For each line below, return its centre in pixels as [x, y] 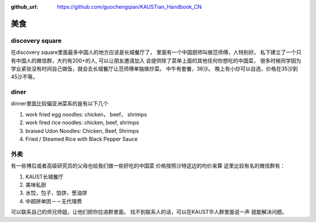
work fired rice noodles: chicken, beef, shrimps [82, 122]
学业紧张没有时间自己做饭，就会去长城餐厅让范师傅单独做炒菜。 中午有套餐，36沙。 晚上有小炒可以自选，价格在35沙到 [154, 69]
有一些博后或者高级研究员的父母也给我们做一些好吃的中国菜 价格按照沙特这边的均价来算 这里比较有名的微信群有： [148, 166]
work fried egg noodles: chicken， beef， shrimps [86, 114]
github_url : [24, 7]
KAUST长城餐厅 [44, 176]
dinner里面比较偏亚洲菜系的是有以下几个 [59, 104]
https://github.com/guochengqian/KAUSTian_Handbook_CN [129, 7]
